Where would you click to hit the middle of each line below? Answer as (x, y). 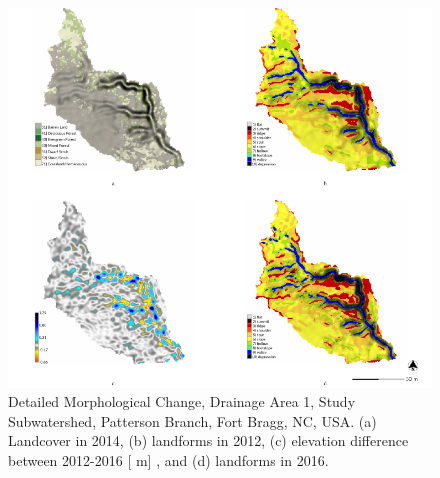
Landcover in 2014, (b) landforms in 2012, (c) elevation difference (208, 440)
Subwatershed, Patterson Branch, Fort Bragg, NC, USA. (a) (192, 420)
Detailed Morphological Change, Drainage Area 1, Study (182, 401)
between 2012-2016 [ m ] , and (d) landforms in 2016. (168, 460)
